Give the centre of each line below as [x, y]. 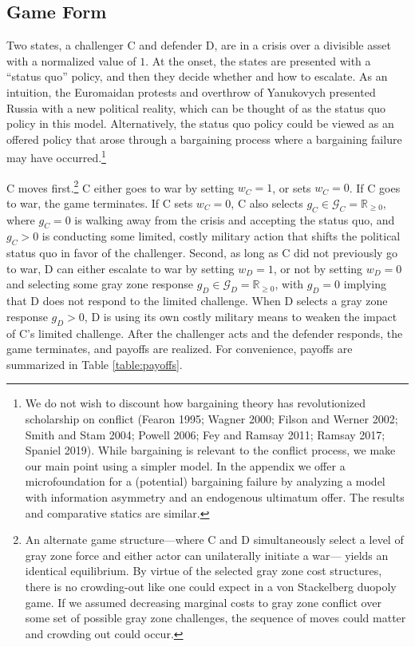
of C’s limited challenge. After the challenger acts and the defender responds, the [205, 333]
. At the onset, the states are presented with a [258, 60]
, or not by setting [318, 268]
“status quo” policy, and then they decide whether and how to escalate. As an [197, 76]
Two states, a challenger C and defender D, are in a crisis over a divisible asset [199, 45]
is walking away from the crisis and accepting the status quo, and [235, 219]
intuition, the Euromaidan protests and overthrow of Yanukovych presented [191, 91]
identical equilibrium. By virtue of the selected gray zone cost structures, [204, 571]
